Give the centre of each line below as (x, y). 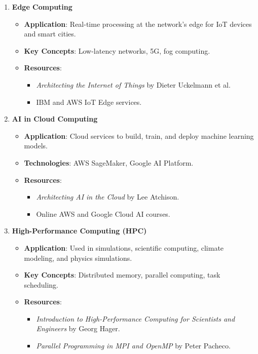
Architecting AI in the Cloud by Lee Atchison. (108, 197)
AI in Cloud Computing (55, 119)
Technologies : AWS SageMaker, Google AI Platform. (109, 162)
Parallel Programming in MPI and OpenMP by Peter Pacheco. (133, 346)
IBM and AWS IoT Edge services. (89, 102)
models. (36, 146)
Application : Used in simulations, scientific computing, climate (124, 247)
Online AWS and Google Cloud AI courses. (103, 213)
